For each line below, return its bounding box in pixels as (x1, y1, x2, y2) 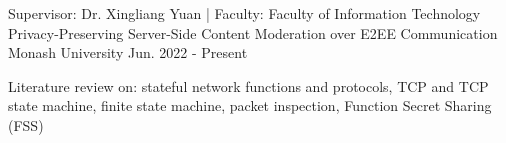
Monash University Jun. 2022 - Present (8, 42, 248, 63)
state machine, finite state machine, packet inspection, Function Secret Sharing (8, 95, 492, 116)
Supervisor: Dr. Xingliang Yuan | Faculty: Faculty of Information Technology (8, 3, 481, 23)
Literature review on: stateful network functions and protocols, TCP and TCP (8, 75, 489, 96)
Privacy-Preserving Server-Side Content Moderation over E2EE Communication (8, 22, 498, 43)
